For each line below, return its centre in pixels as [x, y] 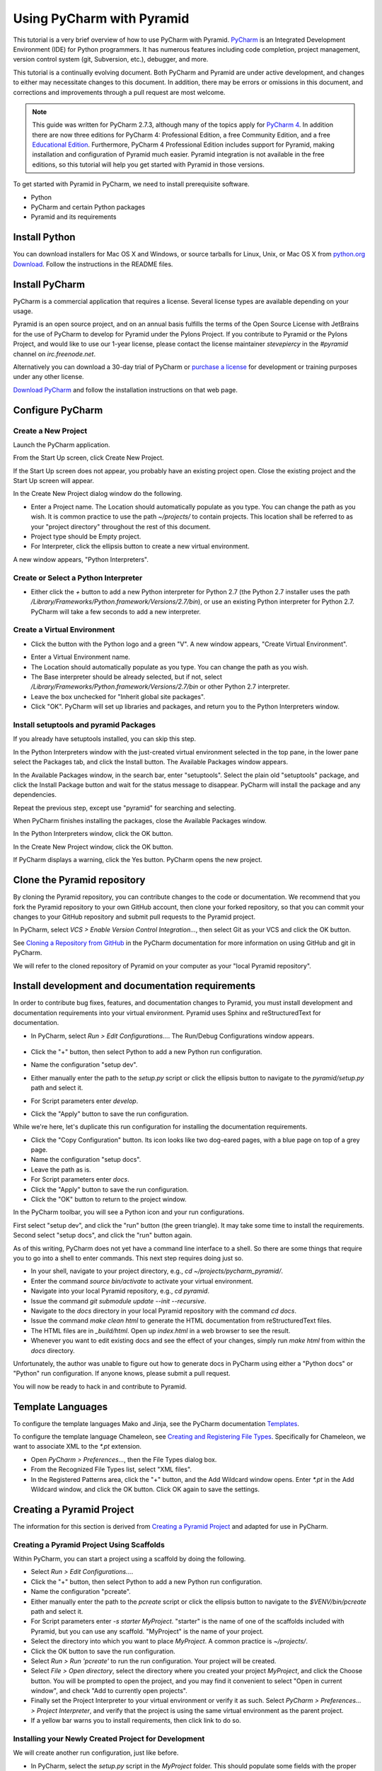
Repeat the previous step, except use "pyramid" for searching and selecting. [125, 808]
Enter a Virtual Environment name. [81, 657]
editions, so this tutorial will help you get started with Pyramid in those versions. [148, 164]
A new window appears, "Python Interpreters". [81, 559]
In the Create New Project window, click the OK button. [93, 847]
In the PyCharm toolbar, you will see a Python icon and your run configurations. [129, 1212]
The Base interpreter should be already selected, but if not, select [127, 677]
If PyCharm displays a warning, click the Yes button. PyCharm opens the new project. [138, 860]
